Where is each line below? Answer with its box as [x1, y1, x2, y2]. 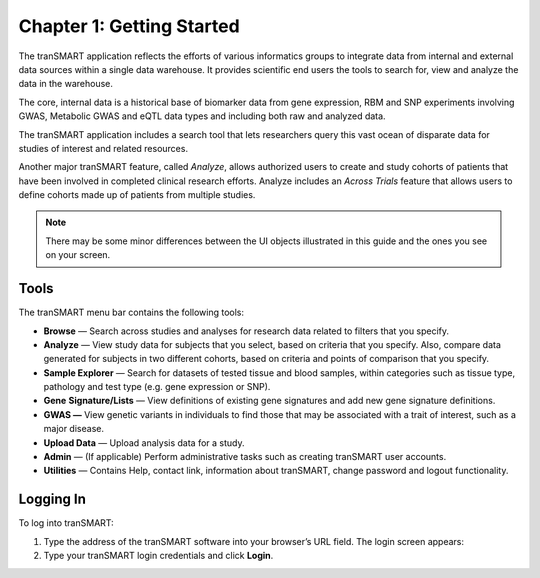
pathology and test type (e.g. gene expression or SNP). [43, 381, 271, 393]
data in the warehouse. [18, 78, 114, 90]
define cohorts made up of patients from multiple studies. [18, 189, 256, 201]
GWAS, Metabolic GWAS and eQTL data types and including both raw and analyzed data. [18, 110, 386, 122]
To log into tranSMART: [18, 517, 114, 529]
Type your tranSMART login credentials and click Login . [43, 550, 274, 562]
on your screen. [45, 249, 111, 261]
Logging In [18, 491, 87, 508]
